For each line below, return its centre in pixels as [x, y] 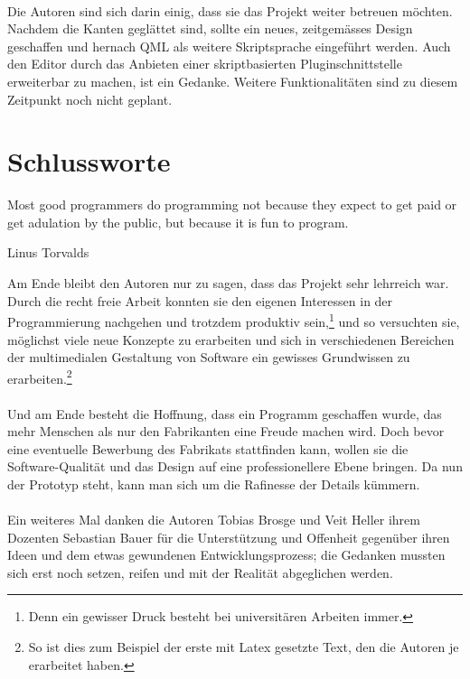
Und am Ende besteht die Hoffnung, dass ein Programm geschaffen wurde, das [225, 413]
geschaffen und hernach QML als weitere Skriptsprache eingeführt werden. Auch [229, 46]
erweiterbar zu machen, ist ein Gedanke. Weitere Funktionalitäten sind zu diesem [233, 81]
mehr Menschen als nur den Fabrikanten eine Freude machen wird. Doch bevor [226, 431]
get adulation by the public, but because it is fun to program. [178, 222]
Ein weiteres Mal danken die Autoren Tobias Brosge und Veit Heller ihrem [214, 520]
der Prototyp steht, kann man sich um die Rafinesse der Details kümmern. [214, 484]
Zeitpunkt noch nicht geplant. [90, 99]
